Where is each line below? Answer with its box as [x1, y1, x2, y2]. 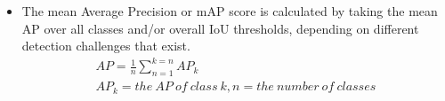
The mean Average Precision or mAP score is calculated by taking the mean [21, 2, 438, 19]
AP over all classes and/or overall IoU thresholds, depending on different [21, 19, 419, 37]
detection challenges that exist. [21, 36, 190, 55]
